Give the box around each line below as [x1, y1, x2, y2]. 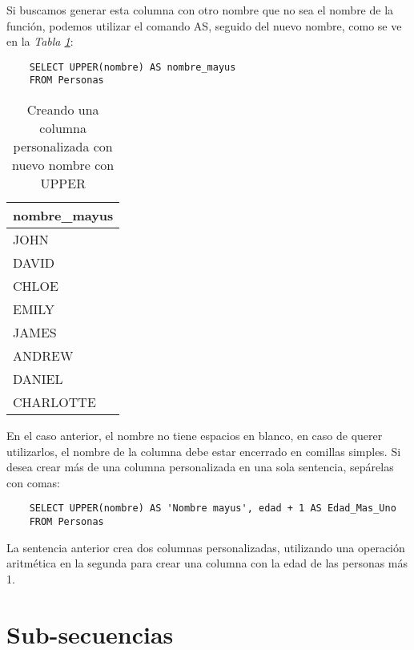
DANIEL [13, 369, 63, 389]
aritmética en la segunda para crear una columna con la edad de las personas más [6, 555, 408, 571]
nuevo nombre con [12, 155, 115, 175]
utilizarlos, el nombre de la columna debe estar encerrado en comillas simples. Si [6, 442, 401, 459]
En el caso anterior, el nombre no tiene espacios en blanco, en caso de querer [6, 427, 383, 444]
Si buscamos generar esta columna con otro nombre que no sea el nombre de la [6, 2, 394, 18]
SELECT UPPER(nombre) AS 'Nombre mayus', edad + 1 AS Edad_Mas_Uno [29, 503, 396, 515]
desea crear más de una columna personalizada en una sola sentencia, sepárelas [6, 458, 394, 475]
